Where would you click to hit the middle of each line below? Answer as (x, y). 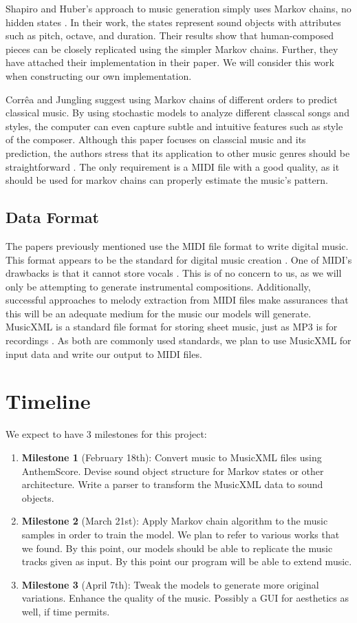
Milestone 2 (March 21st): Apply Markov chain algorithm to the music (175, 521)
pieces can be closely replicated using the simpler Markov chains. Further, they (172, 49)
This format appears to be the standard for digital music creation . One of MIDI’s (179, 259)
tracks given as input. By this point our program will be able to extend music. (187, 561)
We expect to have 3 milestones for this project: (106, 434)
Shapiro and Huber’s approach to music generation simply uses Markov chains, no (178, 8)
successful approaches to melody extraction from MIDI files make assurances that (177, 300)
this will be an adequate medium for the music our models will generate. (159, 313)
